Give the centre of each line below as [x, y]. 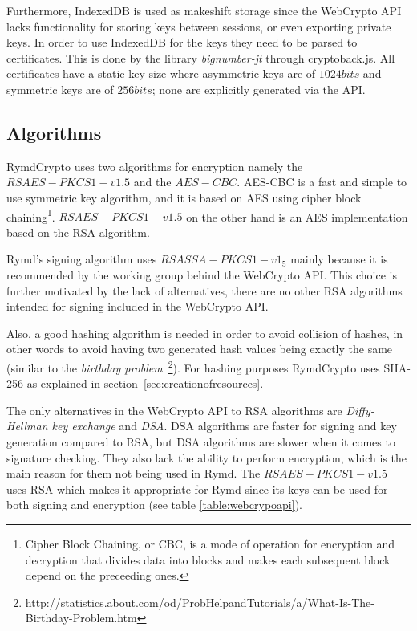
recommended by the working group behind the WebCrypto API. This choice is [202, 274]
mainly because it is [339, 259]
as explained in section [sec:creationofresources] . [145, 383]
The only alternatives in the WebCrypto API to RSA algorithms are [174, 410]
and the [152, 182]
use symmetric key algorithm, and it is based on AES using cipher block [184, 197]
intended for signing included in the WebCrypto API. [138, 306]
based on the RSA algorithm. [78, 232]
